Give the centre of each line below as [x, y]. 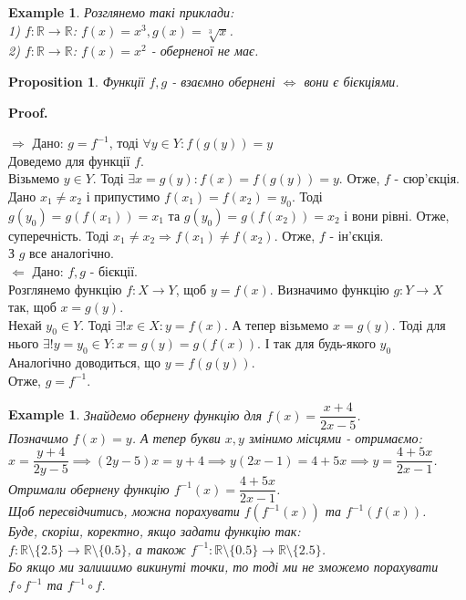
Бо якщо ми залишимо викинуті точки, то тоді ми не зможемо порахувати [223, 567]
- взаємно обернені [223, 81]
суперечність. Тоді [59, 235]
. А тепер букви [176, 437]
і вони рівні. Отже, [397, 215]
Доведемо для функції [69, 160]
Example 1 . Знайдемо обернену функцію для [135, 414]
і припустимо [123, 196]
